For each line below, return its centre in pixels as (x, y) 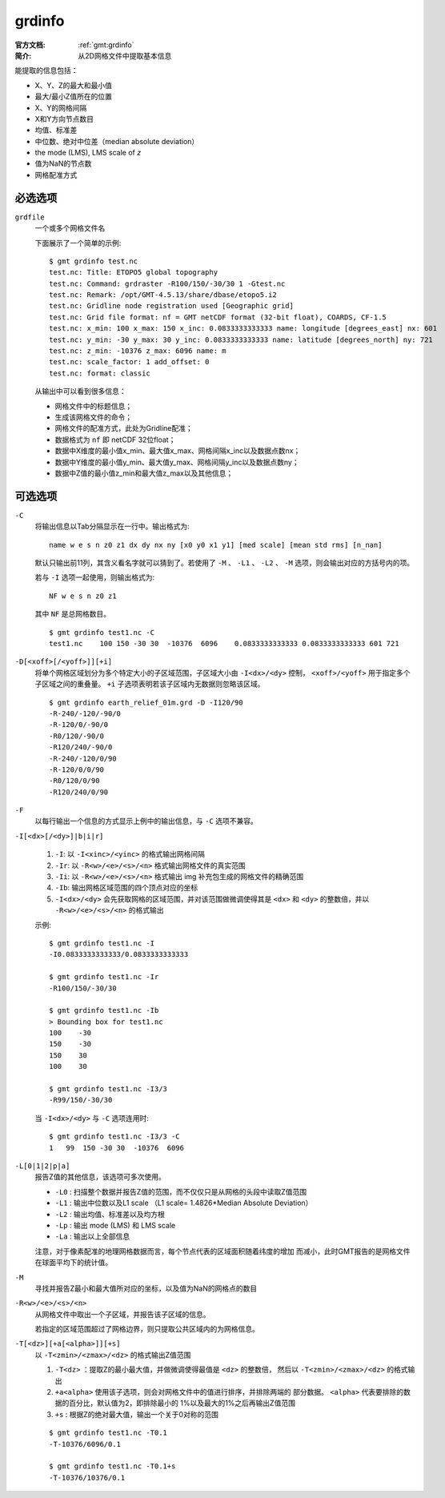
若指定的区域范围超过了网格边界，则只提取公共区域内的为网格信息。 (147, 1329)
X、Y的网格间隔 (61, 107)
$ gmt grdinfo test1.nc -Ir (104, 977)
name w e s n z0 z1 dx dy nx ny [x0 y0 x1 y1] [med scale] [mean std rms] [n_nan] (216, 545)
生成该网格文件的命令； (93, 417)
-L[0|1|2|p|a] (42, 1166)
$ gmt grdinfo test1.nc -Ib (104, 1010)
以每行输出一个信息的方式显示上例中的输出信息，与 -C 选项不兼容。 (146, 821)
